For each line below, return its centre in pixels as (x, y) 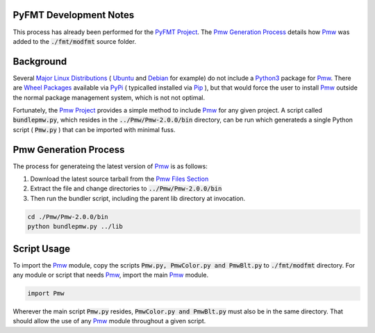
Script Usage (42, 249)
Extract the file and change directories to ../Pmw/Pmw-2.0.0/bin (126, 188)
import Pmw (46, 293)
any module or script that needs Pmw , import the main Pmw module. (110, 275)
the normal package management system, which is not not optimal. (109, 97)
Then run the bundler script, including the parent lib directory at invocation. (138, 198)
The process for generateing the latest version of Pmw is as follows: (110, 166)
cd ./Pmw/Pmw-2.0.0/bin (68, 217)
